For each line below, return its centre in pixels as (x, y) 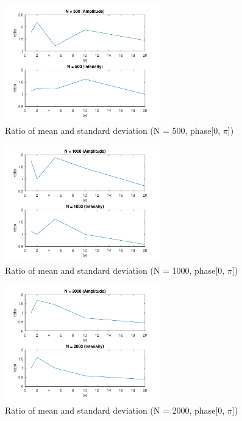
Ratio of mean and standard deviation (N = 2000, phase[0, (115, 410)
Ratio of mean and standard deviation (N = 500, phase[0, (113, 130)
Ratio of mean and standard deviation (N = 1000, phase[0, (115, 270)
